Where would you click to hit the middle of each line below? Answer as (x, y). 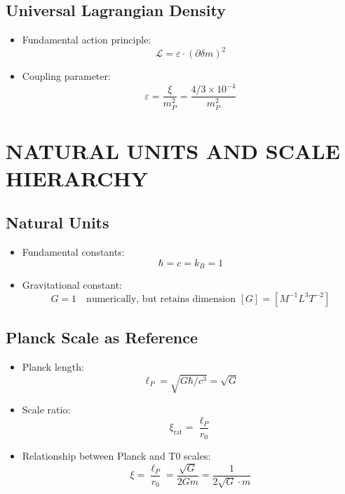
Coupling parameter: (66, 76)
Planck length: (53, 367)
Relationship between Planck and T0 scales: (116, 456)
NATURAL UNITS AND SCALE (173, 150)
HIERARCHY (77, 178)
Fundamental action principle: (87, 40)
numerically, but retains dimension (161, 299)
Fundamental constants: (73, 252)
